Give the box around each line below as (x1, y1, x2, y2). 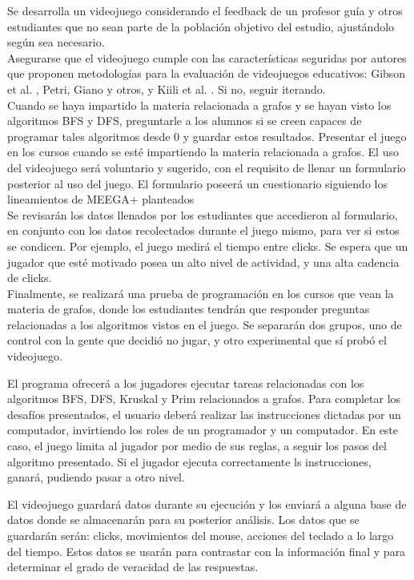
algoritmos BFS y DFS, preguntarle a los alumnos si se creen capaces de (7, 112, 362, 129)
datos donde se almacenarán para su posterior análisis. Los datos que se (7, 511, 360, 528)
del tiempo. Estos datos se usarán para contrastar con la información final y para (7, 542, 406, 559)
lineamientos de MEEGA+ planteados (7, 191, 195, 207)
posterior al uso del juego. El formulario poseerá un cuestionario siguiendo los (7, 175, 388, 191)
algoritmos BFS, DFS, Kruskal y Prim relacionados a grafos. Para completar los (7, 390, 401, 407)
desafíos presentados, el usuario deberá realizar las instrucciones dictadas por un (7, 405, 401, 422)
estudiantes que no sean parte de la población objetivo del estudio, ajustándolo (7, 18, 395, 34)
